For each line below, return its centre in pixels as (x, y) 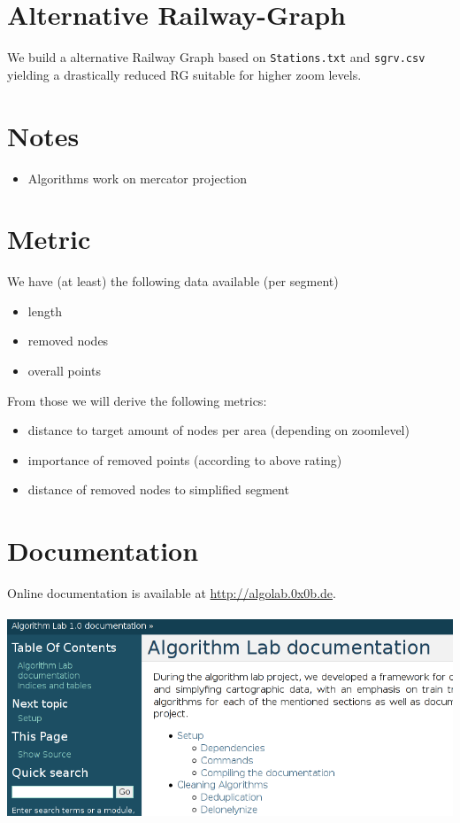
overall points (64, 370)
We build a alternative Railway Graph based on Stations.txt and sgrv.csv (216, 57)
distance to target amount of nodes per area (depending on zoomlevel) (218, 430)
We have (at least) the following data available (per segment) (173, 281)
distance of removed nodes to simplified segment (158, 489)
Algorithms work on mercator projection (138, 178)
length (45, 311)
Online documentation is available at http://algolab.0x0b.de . (172, 593)
